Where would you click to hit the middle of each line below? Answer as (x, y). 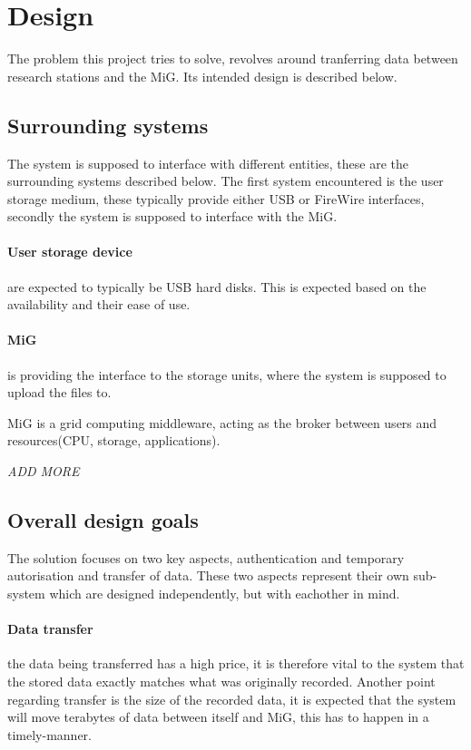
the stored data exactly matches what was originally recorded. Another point (221, 682)
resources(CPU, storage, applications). (114, 440)
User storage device (70, 252)
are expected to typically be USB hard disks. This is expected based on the (217, 286)
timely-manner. (49, 734)
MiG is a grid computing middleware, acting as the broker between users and (222, 422)
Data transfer (50, 629)
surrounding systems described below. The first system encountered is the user (226, 181)
